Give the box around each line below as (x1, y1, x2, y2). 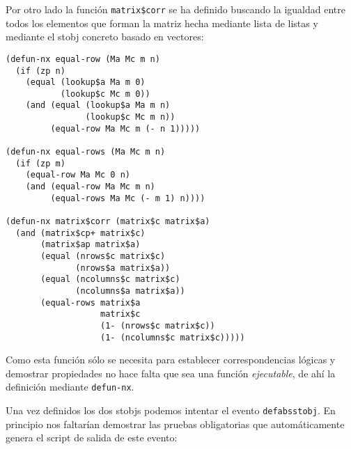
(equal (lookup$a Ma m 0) (25, 77, 146, 88)
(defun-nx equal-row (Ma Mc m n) (6, 54, 160, 64)
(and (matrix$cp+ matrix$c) (15, 228, 146, 238)
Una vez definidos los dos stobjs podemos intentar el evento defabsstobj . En (6, 403, 336, 418)
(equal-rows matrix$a (40, 297, 141, 308)
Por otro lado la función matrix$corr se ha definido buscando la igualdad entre (6, 2, 345, 16)
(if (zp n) (15, 65, 65, 76)
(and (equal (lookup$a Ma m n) (25, 100, 171, 111)
